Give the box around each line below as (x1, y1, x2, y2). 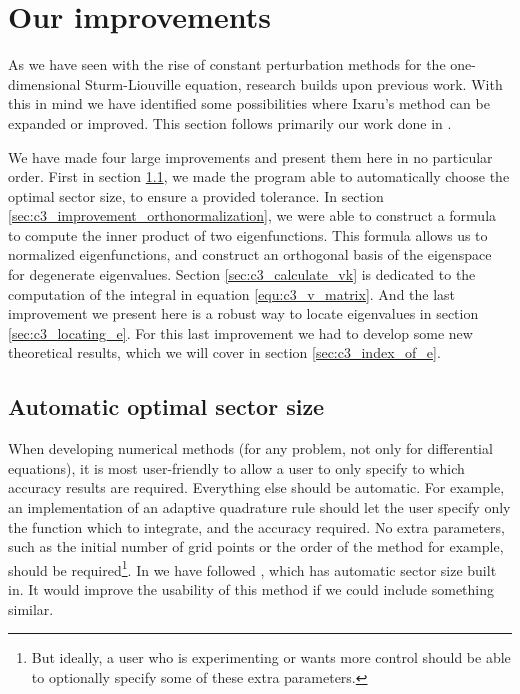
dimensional (8, 73, 81, 94)
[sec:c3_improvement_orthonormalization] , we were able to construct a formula (8, 205, 497, 226)
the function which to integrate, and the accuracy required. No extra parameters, (8, 516, 505, 537)
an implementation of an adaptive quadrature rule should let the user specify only (8, 497, 511, 518)
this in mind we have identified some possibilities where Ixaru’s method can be (8, 93, 490, 114)
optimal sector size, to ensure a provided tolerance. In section (8, 185, 384, 206)
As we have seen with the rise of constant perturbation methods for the (8, 54, 446, 75)
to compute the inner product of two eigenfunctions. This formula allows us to (8, 224, 488, 245)
